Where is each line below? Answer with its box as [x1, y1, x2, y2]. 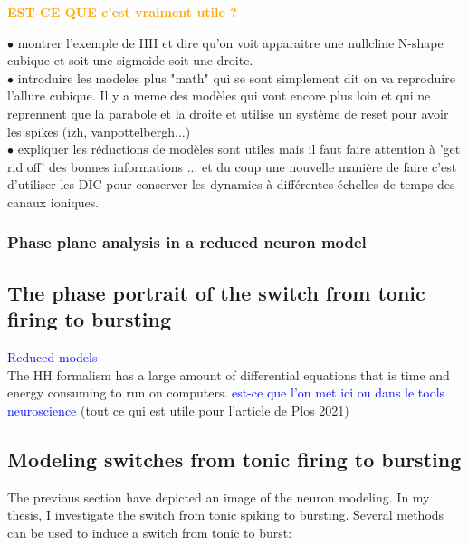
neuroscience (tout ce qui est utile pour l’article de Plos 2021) [7, 400, 349, 419]
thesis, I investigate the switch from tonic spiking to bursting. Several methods [7, 505, 444, 524]
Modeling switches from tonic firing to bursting [7, 445, 462, 473]
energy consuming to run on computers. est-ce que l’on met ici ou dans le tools [7, 383, 445, 402]
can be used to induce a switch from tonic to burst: [7, 522, 292, 541]
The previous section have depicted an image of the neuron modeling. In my [7, 487, 430, 506]
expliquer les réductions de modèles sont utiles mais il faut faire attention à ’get [17, 139, 461, 158]
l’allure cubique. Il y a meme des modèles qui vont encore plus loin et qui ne [7, 86, 431, 105]
